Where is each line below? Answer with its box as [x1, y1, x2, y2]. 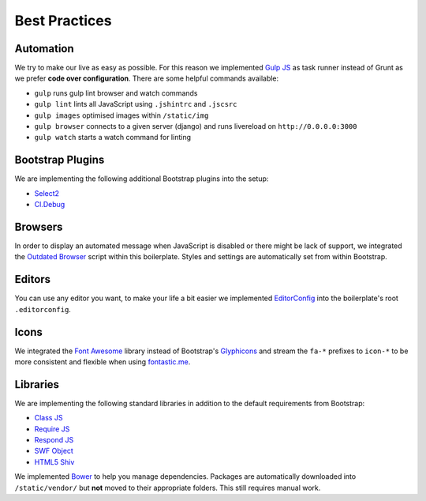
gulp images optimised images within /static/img [34, 111, 209, 120]
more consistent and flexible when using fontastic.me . [14, 356, 191, 367]
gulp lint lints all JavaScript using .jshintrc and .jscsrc [34, 100, 237, 109]
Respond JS [34, 435, 74, 445]
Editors [14, 273, 51, 286]
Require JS [34, 424, 70, 434]
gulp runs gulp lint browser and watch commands [34, 88, 198, 98]
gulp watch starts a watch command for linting [34, 133, 191, 142]
